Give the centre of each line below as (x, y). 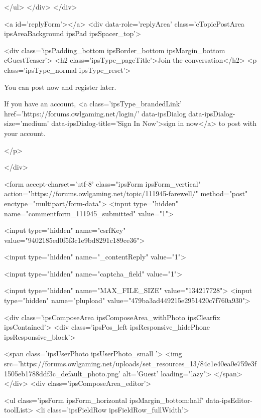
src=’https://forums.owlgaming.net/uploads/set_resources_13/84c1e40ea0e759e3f (130, 364)
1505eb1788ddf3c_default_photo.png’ (62, 373)
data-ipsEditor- (229, 400)
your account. (25, 133)
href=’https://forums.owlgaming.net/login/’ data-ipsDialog (95, 113)
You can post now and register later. (60, 87)
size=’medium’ (27, 123)
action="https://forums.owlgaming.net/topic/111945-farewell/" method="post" (126, 193)
